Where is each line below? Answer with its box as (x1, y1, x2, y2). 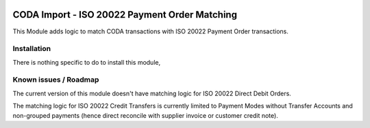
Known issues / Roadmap (12, 75, 99, 84)
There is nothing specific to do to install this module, (12, 58, 161, 66)
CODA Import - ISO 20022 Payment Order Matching (12, 9, 238, 20)
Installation (12, 44, 51, 54)
